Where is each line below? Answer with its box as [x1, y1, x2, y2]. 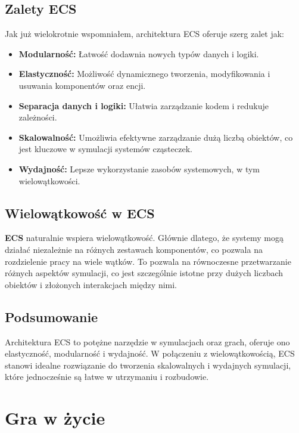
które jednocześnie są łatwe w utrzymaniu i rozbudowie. [5, 370, 209, 383]
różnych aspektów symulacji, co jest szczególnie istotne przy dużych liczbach [5, 267, 284, 279]
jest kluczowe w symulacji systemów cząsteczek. [18, 143, 192, 155]
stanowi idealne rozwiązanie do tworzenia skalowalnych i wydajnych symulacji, [5, 358, 291, 371]
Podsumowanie [5, 307, 98, 326]
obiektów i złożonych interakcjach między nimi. [5, 278, 177, 290]
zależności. [18, 111, 57, 123]
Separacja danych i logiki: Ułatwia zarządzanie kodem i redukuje [18, 99, 269, 112]
